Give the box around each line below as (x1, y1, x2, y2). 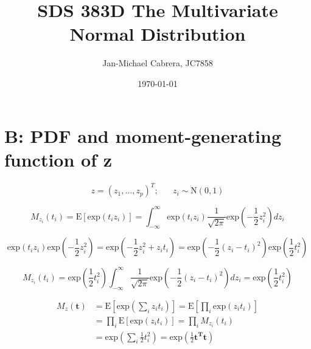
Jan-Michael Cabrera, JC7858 (102, 57, 213, 69)
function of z (4, 147, 113, 171)
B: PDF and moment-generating (4, 123, 282, 148)
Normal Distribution (69, 21, 246, 46)
